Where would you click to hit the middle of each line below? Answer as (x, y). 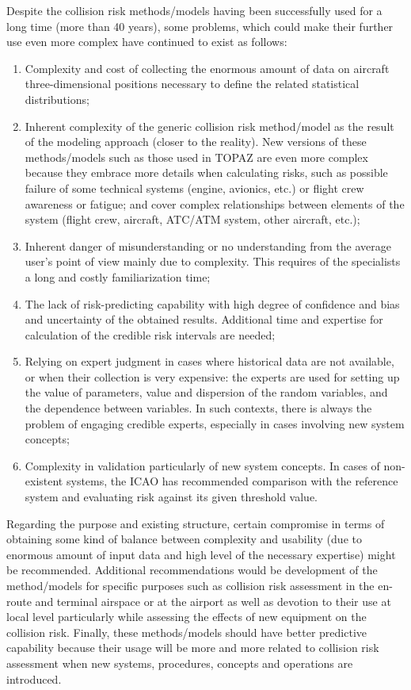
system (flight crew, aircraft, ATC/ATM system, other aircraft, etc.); (192, 219)
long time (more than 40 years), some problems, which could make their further (200, 26)
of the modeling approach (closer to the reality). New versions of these (196, 142)
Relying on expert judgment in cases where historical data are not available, (209, 361)
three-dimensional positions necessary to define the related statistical (192, 84)
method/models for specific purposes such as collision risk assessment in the (190, 585)
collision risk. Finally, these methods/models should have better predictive (187, 632)
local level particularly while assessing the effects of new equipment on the (186, 617)
